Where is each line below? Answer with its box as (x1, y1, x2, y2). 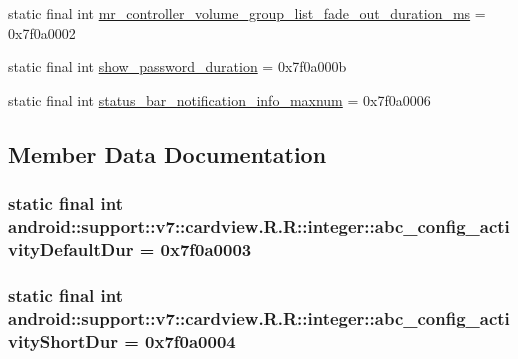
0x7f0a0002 (8, 22, 76, 43)
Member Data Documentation (8, 138, 327, 169)
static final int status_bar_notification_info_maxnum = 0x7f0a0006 (8, 89, 431, 110)
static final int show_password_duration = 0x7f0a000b (8, 56, 347, 77)
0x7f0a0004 (145, 328, 236, 353)
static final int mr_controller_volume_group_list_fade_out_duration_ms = (8, 3, 486, 23)
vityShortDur (8, 328, 118, 353)
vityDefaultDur (8, 236, 134, 261)
